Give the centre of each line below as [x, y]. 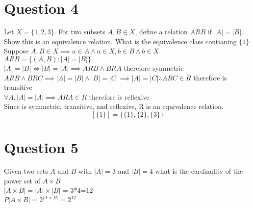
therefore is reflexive [119, 96]
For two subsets [82, 32]
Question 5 [41, 147]
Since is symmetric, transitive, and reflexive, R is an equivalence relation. [114, 106]
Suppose [16, 51]
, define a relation [161, 32]
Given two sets [26, 171]
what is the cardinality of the [199, 171]
